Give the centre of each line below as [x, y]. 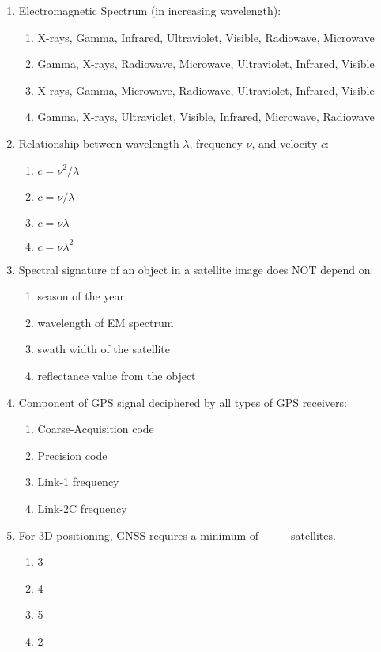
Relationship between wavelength [99, 143]
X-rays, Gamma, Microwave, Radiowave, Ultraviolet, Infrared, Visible [206, 90]
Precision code [72, 455]
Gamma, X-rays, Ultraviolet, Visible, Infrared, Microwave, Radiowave [206, 117]
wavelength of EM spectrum [106, 322]
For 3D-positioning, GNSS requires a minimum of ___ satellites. [177, 535]
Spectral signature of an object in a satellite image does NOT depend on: [196, 269]
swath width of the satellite [104, 349]
